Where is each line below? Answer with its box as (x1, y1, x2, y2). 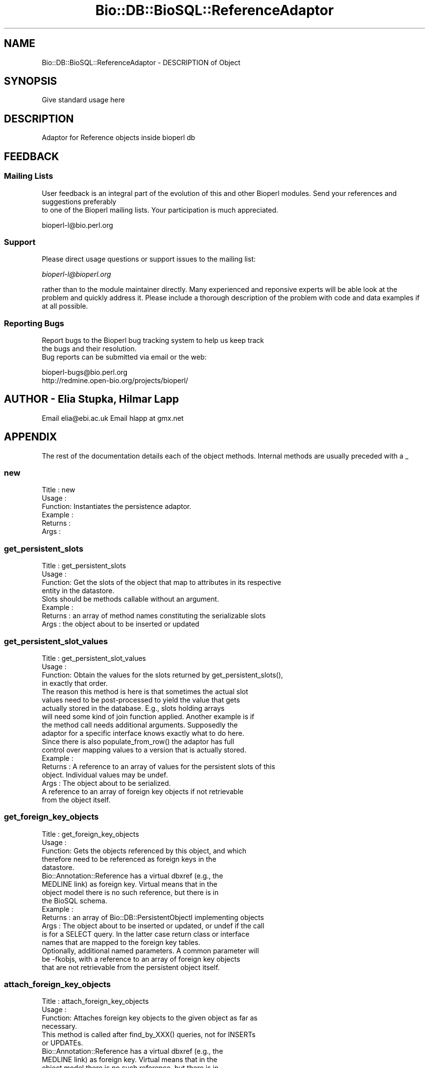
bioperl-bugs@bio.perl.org (42, 368, 128, 376)
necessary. (42, 1022, 77, 1031)
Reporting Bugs (4, 318, 64, 328)
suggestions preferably (42, 197, 117, 206)
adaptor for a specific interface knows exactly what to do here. (42, 728, 244, 737)
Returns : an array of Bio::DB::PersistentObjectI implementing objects (42, 913, 264, 922)
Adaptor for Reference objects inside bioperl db (42, 133, 195, 142)
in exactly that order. (42, 679, 108, 687)
